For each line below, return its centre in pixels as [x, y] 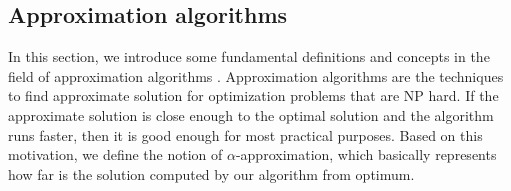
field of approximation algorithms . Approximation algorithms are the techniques [256, 75]
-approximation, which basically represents [366, 154]
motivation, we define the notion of [115, 154]
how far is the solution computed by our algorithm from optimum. [211, 173]
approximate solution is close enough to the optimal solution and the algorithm [251, 114]
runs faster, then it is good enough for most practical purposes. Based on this [245, 134]
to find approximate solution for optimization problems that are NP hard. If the [253, 95]
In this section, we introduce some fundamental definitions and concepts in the [249, 56]
